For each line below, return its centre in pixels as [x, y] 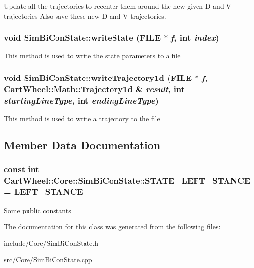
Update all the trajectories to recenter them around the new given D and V [118, 6]
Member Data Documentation [82, 145]
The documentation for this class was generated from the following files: [112, 227]
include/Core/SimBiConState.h [51, 243]
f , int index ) [195, 38]
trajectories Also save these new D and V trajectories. [85, 15]
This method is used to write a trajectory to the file [82, 119]
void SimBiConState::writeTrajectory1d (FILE [98, 77]
